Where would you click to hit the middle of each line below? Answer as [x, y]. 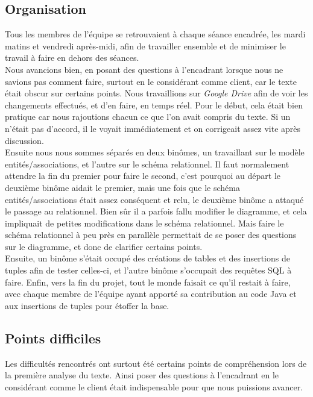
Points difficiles [53, 338]
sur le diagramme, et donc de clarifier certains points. [104, 246]
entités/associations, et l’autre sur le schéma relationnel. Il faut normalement [147, 164]
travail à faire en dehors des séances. [72, 58]
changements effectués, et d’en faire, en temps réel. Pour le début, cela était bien [154, 105]
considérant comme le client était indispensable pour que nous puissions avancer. [154, 386]
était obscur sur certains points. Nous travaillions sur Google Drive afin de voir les [156, 93]
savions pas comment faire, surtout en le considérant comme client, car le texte [151, 81]
